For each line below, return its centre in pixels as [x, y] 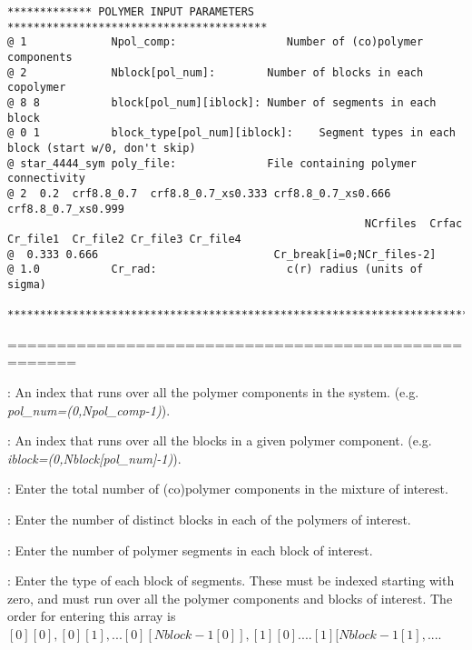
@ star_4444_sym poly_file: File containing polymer [212, 163]
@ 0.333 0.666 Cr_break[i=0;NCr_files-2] [222, 254]
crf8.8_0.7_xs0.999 [66, 209]
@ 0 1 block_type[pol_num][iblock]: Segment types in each [231, 133]
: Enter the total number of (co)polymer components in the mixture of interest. [228, 489]
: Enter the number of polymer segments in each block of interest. [190, 550]
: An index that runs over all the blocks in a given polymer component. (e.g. [220, 440]
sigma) [27, 284]
